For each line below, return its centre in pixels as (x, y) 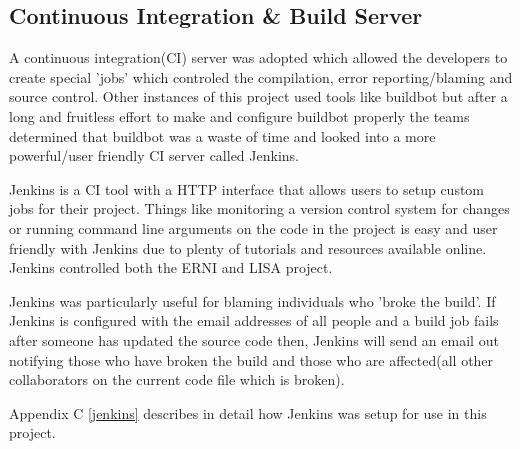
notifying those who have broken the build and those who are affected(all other (251, 359)
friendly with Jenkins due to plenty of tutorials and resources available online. (248, 247)
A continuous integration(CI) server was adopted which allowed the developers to (258, 57)
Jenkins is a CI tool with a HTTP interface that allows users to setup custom (247, 188)
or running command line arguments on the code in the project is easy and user (253, 227)
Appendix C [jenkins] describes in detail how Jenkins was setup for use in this (248, 412)
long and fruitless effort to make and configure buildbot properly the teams (239, 115)
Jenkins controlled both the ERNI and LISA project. (171, 267)
